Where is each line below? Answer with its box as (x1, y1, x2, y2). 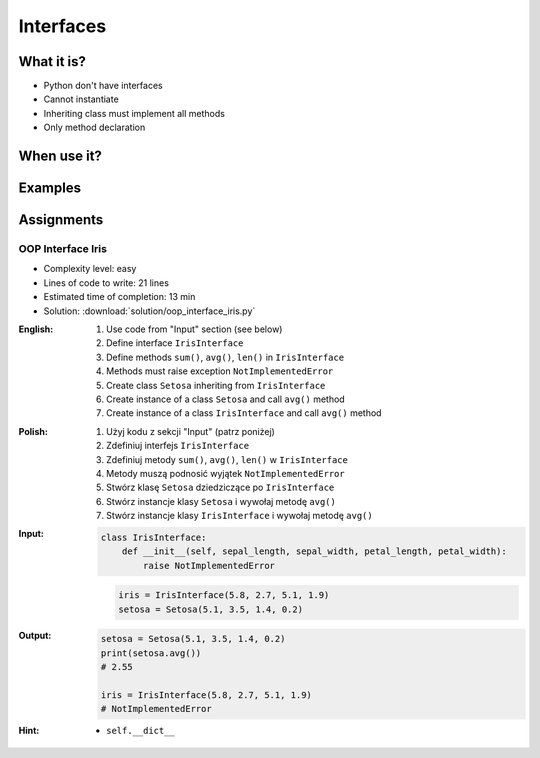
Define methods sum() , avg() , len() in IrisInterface (106, 351, 345, 363)
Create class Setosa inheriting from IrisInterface (106, 379, 326, 391)
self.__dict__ (106, 725, 175, 737)
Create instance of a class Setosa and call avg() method (106, 393, 345, 405)
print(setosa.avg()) (100, 647, 202, 659)
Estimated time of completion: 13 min (43, 291, 196, 303)
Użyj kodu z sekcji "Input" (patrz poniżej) (106, 425, 275, 437)
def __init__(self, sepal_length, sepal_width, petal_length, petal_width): (121, 546, 507, 557)
